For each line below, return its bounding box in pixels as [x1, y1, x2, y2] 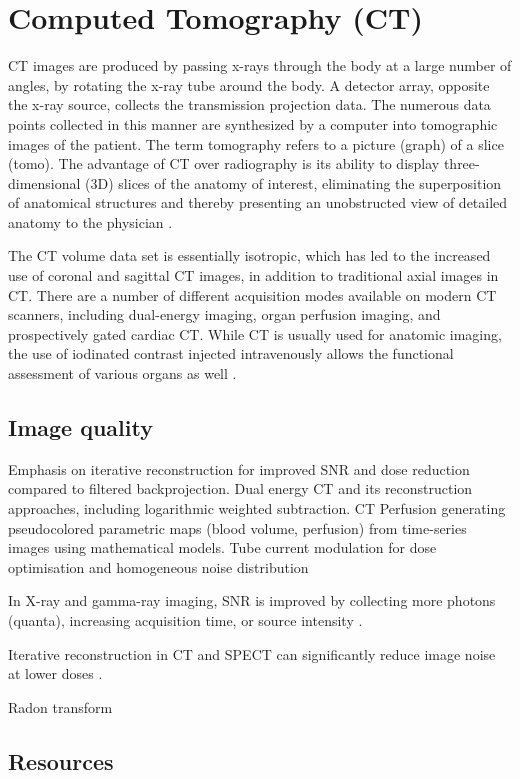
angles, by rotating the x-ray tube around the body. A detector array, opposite [8, 74, 490, 95]
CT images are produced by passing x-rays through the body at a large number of [8, 55, 512, 76]
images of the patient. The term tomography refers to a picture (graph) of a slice [8, 133, 504, 154]
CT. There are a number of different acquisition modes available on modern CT [8, 284, 497, 305]
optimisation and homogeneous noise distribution [8, 556, 309, 577]
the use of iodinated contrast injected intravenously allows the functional [8, 343, 454, 364]
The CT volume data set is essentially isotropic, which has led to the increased [8, 245, 491, 266]
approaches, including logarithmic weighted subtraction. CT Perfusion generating [8, 498, 506, 519]
